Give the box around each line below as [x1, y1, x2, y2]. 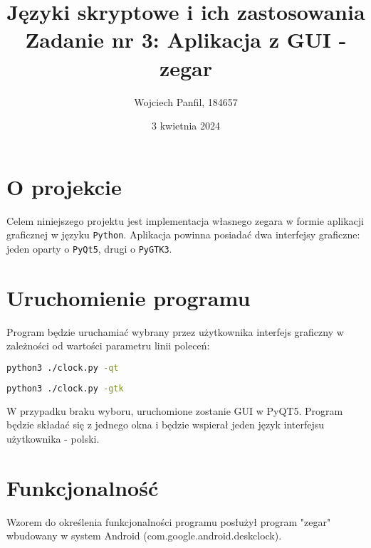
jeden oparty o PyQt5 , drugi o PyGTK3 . [6, 241, 172, 255]
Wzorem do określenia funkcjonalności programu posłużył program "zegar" [6, 514, 331, 529]
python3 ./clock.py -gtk [6, 383, 124, 394]
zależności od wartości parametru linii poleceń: [6, 338, 210, 353]
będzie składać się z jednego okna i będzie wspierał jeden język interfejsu [6, 417, 325, 432]
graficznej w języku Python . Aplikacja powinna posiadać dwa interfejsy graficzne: [6, 227, 360, 242]
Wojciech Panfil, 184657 [134, 94, 238, 109]
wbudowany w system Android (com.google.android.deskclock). [6, 528, 282, 543]
